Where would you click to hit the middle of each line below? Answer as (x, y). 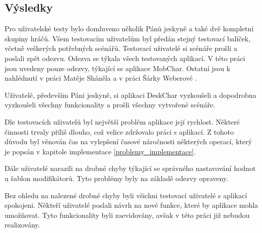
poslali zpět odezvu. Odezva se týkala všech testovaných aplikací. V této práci (125, 58)
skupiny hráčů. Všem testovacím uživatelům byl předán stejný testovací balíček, (128, 38)
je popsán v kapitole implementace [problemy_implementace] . (100, 151)
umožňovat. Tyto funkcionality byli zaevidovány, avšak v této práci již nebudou (127, 215)
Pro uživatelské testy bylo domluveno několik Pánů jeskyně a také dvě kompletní (129, 28)
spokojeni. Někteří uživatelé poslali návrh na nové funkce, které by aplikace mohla (132, 205)
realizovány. (22, 225)
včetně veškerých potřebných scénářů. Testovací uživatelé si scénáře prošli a (121, 48)
